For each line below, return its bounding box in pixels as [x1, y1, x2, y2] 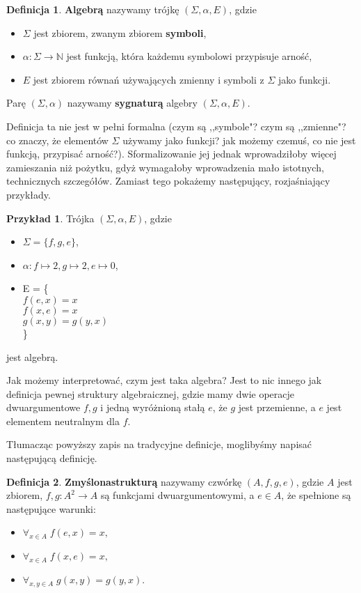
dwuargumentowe [6, 400, 81, 415]
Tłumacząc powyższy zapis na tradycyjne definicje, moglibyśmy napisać [6, 437, 312, 452]
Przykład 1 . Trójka [6, 210, 95, 225]
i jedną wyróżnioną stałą [100, 400, 205, 415]
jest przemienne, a [238, 400, 316, 415]
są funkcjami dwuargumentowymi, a [100, 488, 255, 502]
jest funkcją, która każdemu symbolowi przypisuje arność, [66, 49, 312, 63]
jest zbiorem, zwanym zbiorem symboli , [33, 25, 207, 40]
